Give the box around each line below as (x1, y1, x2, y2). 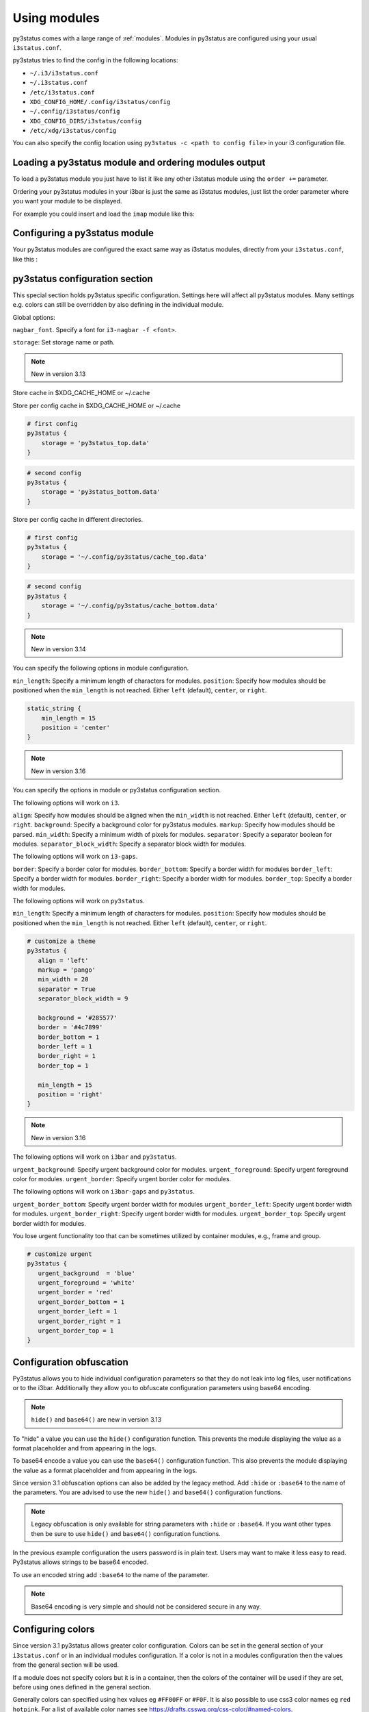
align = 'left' (38, 956, 89, 964)
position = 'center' (41, 723, 111, 731)
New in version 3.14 (31, 645, 86, 653)
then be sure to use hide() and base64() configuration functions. (31, 1529, 221, 1537)
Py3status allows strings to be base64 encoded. (12, 1558, 149, 1566)
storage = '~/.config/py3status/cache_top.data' (41, 553, 208, 561)
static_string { (27, 705, 82, 712)
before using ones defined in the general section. (12, 1683, 152, 1691)
